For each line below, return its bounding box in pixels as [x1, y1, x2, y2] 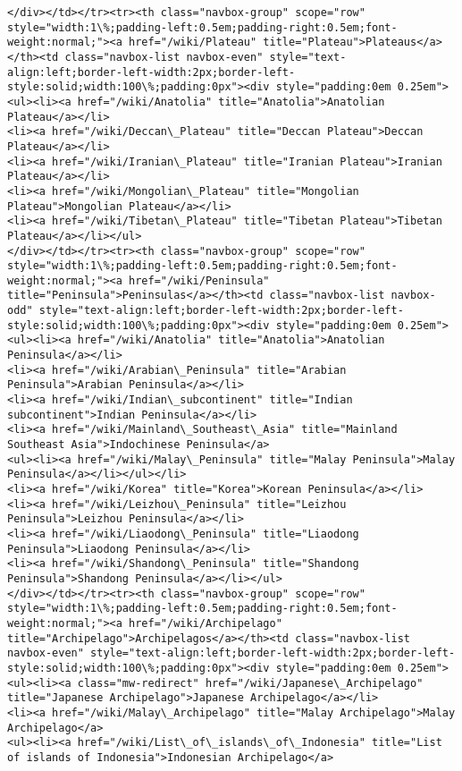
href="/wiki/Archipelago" [129, 616, 282, 630]
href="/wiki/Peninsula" [129, 274, 270, 287]
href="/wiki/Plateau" [129, 36, 257, 49]
